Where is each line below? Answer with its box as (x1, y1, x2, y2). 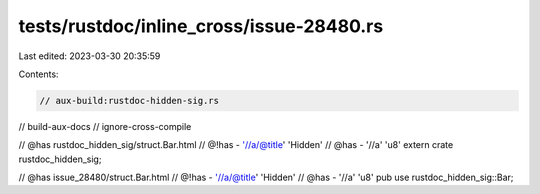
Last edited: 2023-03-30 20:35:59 (18, 50, 161, 62)
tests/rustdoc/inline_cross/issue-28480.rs (18, 15, 384, 37)
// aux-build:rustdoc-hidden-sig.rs (39, 95, 220, 106)
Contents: (18, 68, 59, 80)
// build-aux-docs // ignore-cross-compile (18, 120, 192, 132)
